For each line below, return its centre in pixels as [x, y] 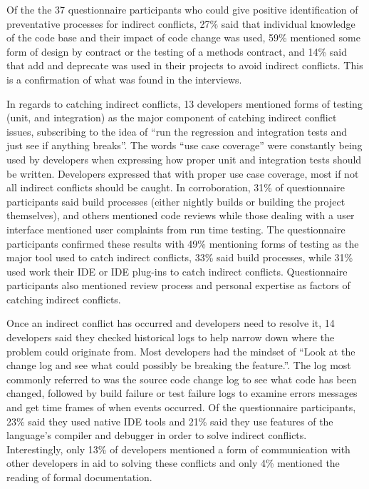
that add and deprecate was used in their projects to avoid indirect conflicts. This [185, 65]
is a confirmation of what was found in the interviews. [124, 79]
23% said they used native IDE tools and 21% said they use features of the [170, 421]
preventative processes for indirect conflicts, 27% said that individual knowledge [181, 23]
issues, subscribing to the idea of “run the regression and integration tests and [177, 131]
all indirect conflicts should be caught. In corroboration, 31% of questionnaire [176, 187]
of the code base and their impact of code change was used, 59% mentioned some [183, 37]
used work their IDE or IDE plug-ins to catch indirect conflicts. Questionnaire [177, 271]
